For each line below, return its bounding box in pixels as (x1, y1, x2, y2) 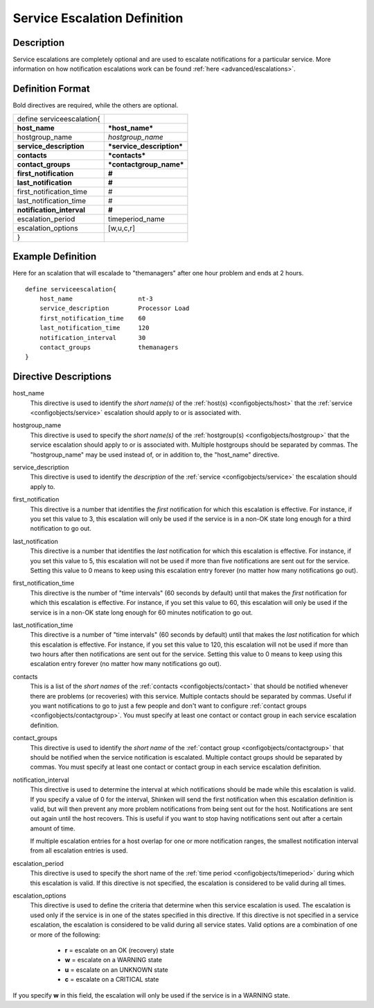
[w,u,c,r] (107, 223, 135, 232)
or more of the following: (30, 930, 100, 939)
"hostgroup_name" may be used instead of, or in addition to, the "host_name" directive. (30, 450, 280, 459)
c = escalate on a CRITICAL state (64, 975, 159, 984)
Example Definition (12, 250, 97, 263)
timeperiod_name (107, 214, 166, 223)
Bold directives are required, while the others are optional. (12, 101, 179, 110)
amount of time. (30, 824, 75, 832)
